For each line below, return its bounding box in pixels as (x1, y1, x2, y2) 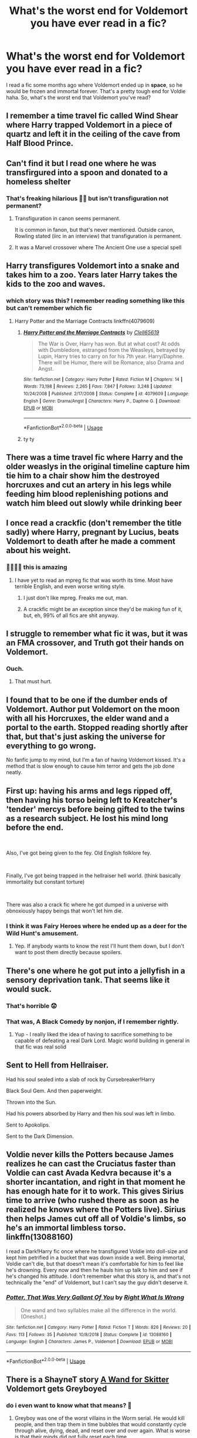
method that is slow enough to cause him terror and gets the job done (6, 762, 175, 769)
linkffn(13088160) (6, 1232, 73, 1242)
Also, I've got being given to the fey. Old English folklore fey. (6, 849, 151, 857)
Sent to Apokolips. (6, 1121, 50, 1128)
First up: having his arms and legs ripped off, (6, 786, 173, 796)
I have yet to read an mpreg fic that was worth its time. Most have (14, 576, 173, 584)
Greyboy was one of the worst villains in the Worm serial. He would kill (14, 1415, 185, 1422)
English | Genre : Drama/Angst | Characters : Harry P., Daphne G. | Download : (23, 398, 181, 404)
